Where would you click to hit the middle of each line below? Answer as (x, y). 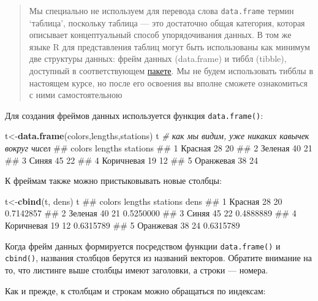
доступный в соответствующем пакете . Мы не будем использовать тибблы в (171, 71)
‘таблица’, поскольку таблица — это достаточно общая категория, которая (167, 22)
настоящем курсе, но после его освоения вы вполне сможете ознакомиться (168, 82)
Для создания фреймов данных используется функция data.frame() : (134, 115)
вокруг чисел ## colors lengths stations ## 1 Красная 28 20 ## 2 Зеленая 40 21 (159, 148)
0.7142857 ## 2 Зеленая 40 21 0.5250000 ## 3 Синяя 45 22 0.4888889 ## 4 (151, 213)
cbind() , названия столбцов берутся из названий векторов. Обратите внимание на (159, 258)
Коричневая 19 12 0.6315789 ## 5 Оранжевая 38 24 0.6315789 (123, 225)
